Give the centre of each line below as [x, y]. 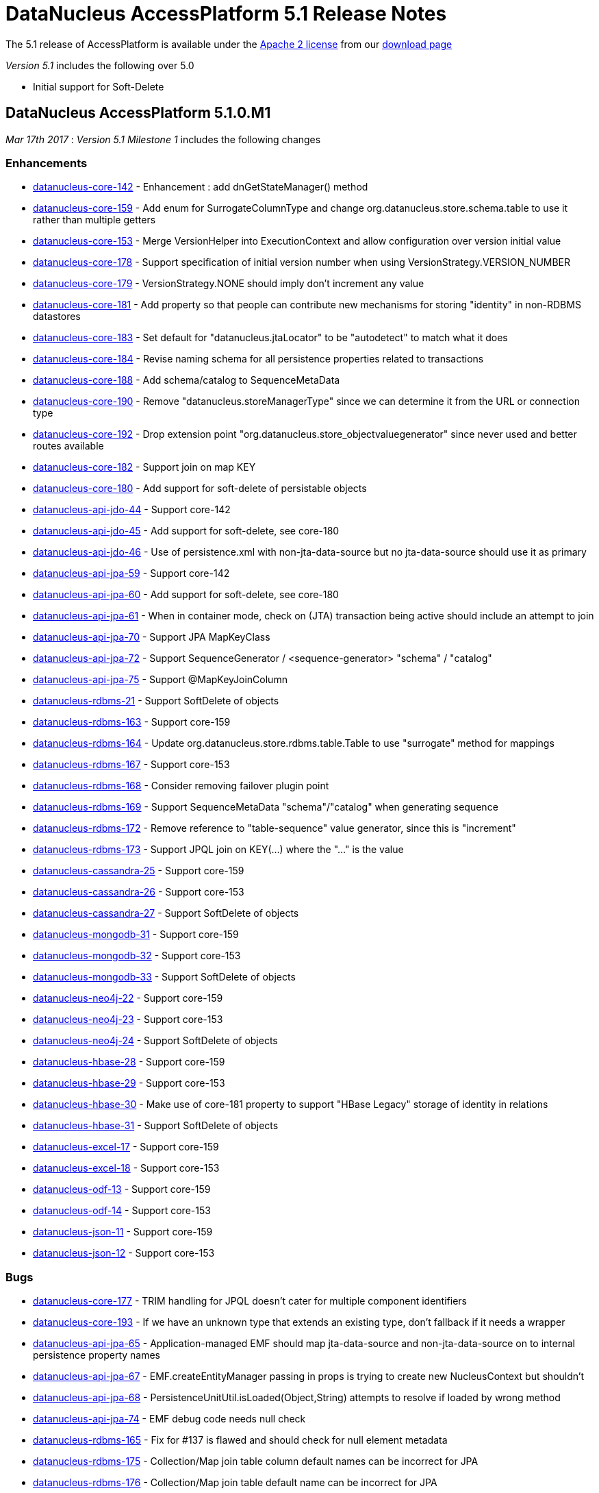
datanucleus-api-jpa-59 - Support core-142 [131, 573]
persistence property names [97, 1355]
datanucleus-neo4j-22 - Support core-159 [128, 998]
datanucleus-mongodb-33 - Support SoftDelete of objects [164, 977]
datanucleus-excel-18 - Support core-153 [126, 1168]
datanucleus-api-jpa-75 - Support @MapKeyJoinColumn [160, 680]
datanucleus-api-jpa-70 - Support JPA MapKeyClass [152, 637]
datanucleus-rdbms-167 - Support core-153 [131, 765]
